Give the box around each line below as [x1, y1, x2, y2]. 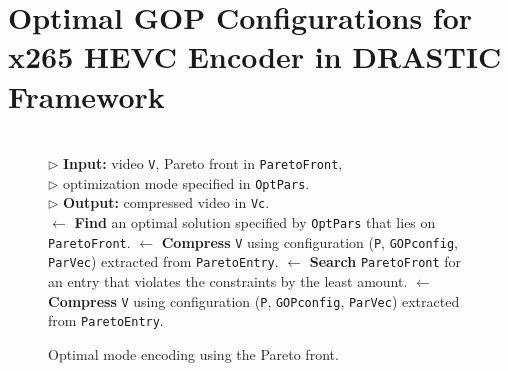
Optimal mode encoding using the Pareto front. [48, 343, 339, 364]
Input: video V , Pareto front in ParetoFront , [63, 153, 343, 174]
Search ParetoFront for [309, 251, 462, 272]
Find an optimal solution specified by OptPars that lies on [74, 212, 436, 233]
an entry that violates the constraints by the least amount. [48, 271, 408, 292]
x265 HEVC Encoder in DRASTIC [8, 36, 502, 77]
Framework [8, 75, 165, 116]
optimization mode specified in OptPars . [63, 172, 310, 193]
